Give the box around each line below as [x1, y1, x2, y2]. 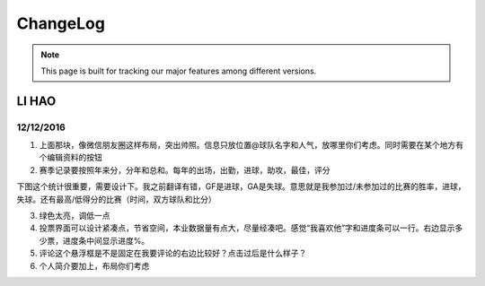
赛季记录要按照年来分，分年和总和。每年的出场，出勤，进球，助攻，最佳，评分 [39, 164, 331, 175]
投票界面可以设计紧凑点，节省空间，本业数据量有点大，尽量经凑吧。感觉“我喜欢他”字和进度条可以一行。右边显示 [39, 222, 455, 233]
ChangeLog [16, 13, 105, 33]
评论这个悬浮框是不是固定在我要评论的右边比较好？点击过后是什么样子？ [39, 247, 307, 259]
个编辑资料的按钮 [39, 152, 102, 163]
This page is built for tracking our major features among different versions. [40, 65, 317, 76]
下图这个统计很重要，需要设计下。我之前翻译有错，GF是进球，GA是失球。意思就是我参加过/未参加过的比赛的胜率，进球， [16, 181, 466, 192]
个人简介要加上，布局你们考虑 [39, 260, 150, 271]
